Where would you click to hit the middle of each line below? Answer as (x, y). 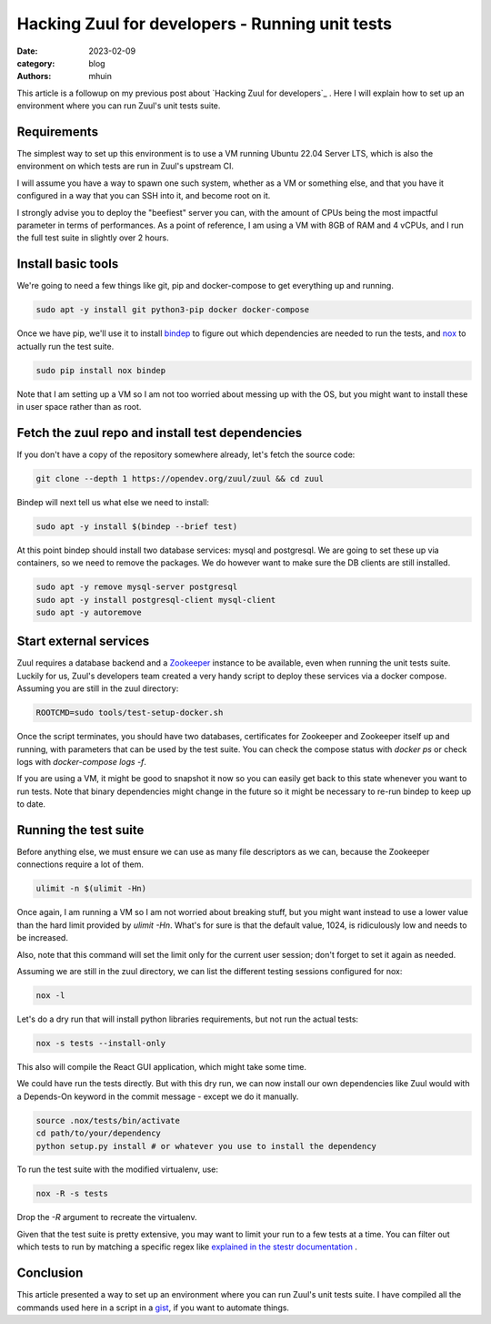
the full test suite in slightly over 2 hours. (93, 238)
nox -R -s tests (72, 1194)
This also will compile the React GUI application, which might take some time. (162, 1066)
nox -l (50, 996)
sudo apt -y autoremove (89, 612)
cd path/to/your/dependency (98, 1133)
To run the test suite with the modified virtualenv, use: (117, 1169)
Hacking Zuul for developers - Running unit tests (205, 24)
